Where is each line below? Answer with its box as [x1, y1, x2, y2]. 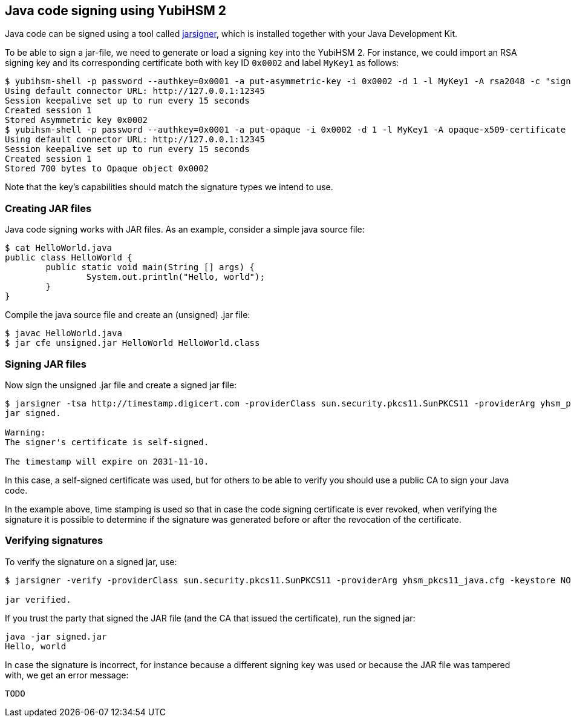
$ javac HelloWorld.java [5, 328, 122, 339]
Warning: [5, 427, 46, 437]
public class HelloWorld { [5, 253, 132, 263]
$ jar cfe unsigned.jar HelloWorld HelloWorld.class [5, 338, 260, 348]
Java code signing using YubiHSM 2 [5, 3, 226, 18]
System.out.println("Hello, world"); [86, 272, 265, 282]
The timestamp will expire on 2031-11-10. [5, 456, 209, 466]
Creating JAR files [5, 202, 92, 214]
